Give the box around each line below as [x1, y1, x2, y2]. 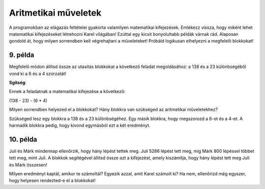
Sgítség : [9, 80, 26, 86]
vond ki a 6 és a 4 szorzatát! [9, 71, 66, 76]
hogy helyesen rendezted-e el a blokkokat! [9, 178, 96, 184]
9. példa [9, 51, 34, 59]
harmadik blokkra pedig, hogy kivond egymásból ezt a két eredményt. [9, 122, 151, 128]
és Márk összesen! [9, 162, 48, 167]
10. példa [9, 135, 37, 143]
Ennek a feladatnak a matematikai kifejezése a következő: [9, 89, 126, 94]
